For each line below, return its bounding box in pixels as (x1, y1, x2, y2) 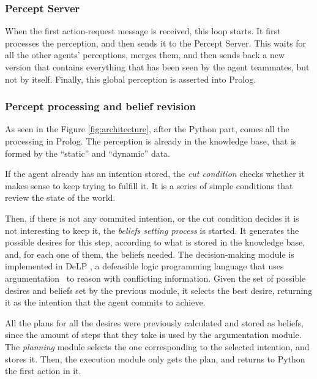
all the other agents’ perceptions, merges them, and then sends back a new (5, 48, 285, 61)
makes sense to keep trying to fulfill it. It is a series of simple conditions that (5, 179, 293, 192)
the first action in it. (5, 364, 81, 377)
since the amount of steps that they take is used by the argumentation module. (5, 328, 302, 341)
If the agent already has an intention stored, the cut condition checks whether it (5, 167, 305, 180)
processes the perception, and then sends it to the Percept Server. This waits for (5, 36, 307, 49)
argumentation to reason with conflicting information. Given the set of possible (5, 271, 306, 284)
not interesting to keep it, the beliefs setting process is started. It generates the (5, 223, 299, 236)
